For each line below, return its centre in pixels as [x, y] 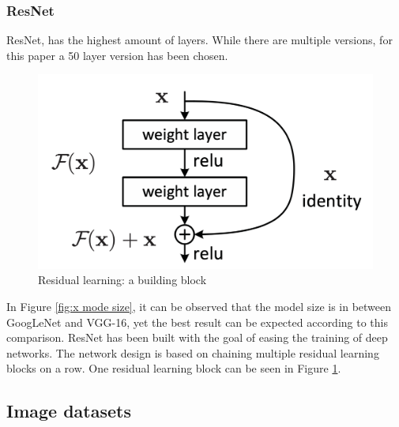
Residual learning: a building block [122, 280]
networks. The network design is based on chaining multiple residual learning [193, 352]
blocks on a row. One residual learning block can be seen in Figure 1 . [174, 368]
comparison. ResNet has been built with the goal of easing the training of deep [197, 337]
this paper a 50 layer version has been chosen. [117, 55]
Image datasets [69, 411]
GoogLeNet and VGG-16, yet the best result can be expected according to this [197, 322]
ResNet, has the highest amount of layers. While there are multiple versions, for [199, 40]
